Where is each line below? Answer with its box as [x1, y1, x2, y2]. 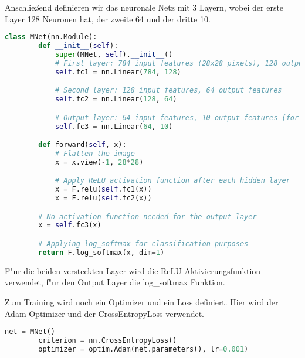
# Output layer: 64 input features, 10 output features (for [55, 113, 299, 122]
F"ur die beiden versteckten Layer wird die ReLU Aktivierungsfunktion [5, 264, 261, 277]
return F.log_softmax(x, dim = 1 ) [38, 248, 165, 257]
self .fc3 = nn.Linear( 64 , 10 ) [55, 122, 173, 131]
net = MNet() [5, 328, 55, 336]
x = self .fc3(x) [38, 221, 101, 230]
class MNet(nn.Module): [5, 33, 97, 42]
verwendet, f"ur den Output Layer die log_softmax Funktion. [5, 276, 225, 288]
